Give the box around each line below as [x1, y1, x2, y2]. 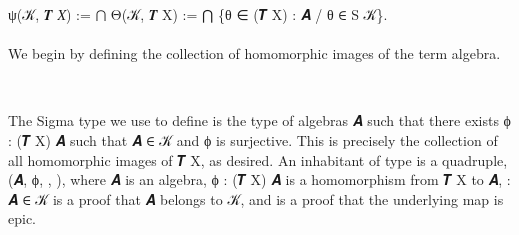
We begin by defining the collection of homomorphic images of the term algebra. [8, 43, 501, 64]
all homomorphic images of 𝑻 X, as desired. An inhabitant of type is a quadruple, [8, 149, 508, 170]
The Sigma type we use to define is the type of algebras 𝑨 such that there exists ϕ [8, 110, 511, 131]
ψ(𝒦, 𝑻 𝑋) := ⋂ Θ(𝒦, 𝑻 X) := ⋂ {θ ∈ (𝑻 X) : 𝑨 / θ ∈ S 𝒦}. [8, 4, 388, 24]
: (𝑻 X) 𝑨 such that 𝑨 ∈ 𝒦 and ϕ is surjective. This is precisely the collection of [8, 129, 498, 150]
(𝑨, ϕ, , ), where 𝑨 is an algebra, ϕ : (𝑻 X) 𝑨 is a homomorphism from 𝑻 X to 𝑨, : [8, 169, 511, 190]
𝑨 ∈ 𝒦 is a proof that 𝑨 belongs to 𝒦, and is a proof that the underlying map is [8, 188, 504, 209]
